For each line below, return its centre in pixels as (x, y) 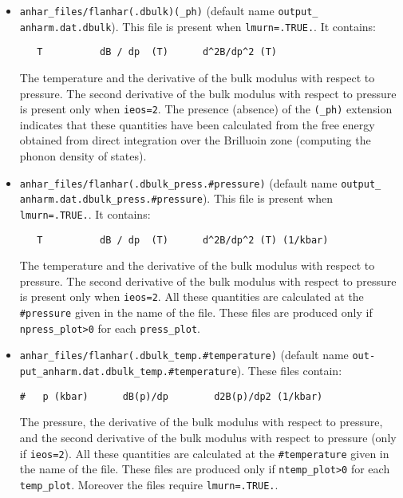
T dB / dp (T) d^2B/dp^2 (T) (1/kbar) (183, 240)
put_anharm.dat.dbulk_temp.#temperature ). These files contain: (181, 371)
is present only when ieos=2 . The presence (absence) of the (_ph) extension (206, 109)
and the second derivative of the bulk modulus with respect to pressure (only (208, 437)
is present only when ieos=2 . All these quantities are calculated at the (192, 296)
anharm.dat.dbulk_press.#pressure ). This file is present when (176, 198)
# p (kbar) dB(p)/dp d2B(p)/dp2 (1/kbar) (171, 396)
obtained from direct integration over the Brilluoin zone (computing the (195, 140)
